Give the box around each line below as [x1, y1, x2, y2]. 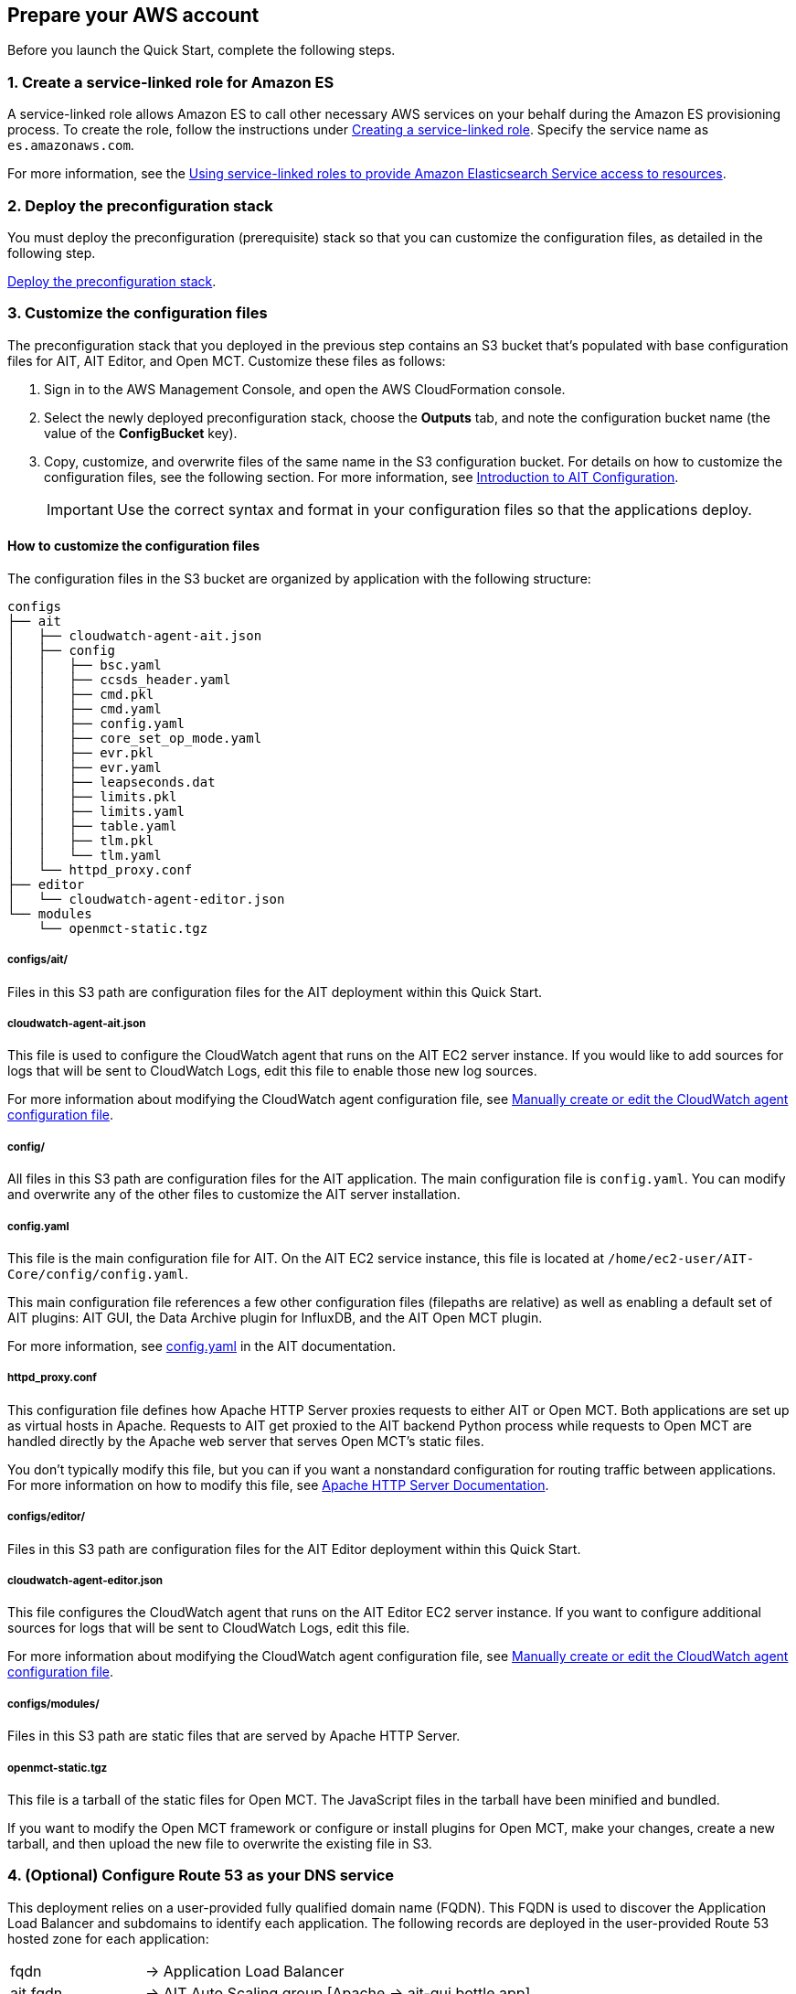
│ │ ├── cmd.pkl [7, 686, 154, 702]
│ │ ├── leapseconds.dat [7, 774, 216, 789]
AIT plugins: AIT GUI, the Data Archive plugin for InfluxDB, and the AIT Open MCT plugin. [7, 1310, 543, 1326]
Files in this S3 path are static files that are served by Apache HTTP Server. [7, 1728, 461, 1744]
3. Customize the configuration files [7, 304, 268, 323]
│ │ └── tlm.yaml [7, 847, 162, 863]
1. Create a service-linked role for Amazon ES [7, 72, 334, 91]
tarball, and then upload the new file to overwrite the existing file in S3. [7, 1835, 432, 1851]
